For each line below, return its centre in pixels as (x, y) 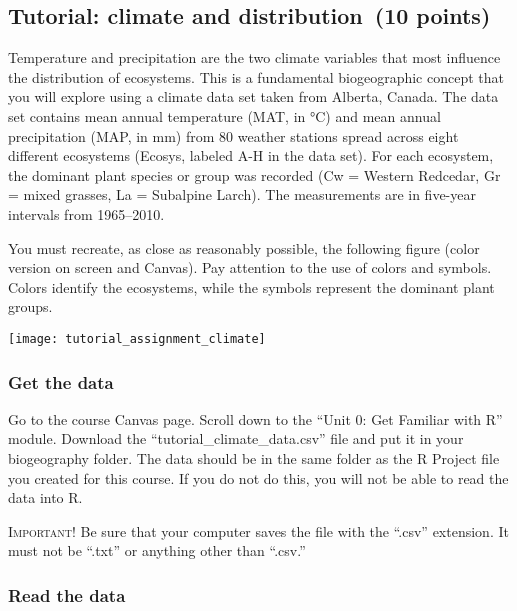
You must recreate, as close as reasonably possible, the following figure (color (244, 247)
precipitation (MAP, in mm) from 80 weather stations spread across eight (233, 135)
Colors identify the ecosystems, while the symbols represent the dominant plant (251, 286)
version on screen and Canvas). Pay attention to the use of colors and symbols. (250, 267)
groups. (30, 306)
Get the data (61, 381)
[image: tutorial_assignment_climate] (137, 338)
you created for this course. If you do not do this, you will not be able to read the (258, 477)
